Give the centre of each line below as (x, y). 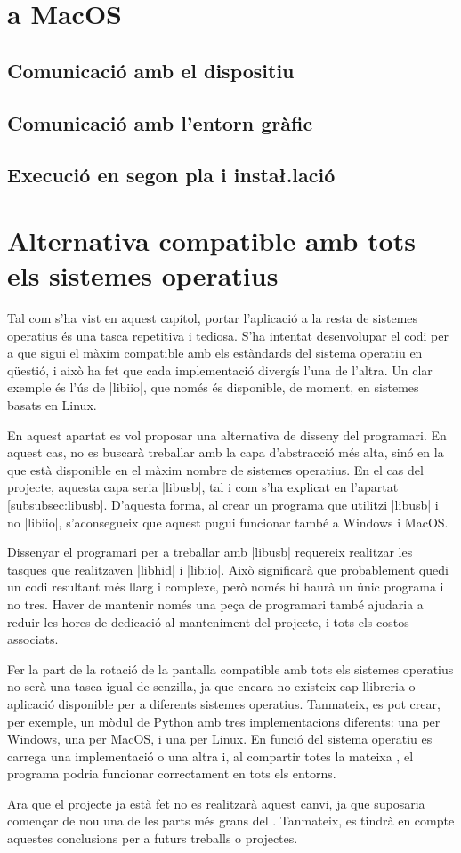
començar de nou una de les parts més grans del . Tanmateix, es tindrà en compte (231, 821)
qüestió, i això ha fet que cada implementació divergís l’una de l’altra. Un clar (220, 370)
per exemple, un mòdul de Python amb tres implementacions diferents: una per (224, 721)
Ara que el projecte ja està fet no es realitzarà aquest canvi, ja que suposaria (216, 803)
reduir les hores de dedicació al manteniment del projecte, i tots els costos (208, 621)
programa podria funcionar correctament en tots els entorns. (172, 773)
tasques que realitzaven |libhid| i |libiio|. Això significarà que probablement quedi (228, 569)
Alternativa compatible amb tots (211, 240)
